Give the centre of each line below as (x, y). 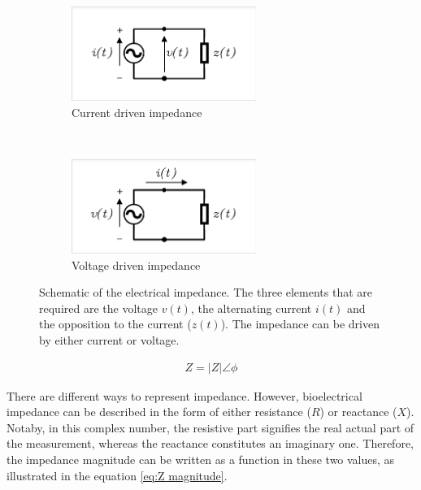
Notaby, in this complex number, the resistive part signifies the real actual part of (210, 427)
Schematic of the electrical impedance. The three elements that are (206, 292)
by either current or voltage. (109, 339)
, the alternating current (251, 308)
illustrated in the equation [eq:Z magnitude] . (117, 475)
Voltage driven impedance (136, 265)
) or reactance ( (358, 412)
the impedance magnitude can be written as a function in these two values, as (201, 459)
